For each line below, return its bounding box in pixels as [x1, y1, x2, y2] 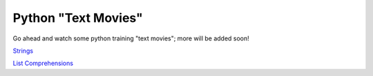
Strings [12, 47, 34, 55]
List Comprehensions [12, 59, 74, 68]
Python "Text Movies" [12, 10, 143, 25]
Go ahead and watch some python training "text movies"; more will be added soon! [12, 34, 250, 42]
